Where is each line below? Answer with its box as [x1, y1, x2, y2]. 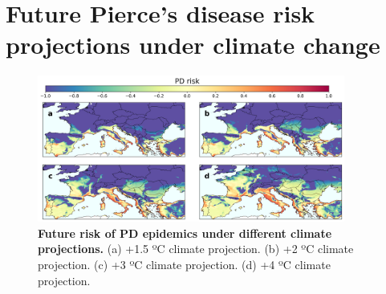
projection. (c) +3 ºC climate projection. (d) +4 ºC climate [38, 255, 331, 272]
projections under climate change [6, 28, 380, 61]
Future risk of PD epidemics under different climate [38, 224, 332, 241]
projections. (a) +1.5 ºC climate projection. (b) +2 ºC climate [38, 240, 354, 257]
